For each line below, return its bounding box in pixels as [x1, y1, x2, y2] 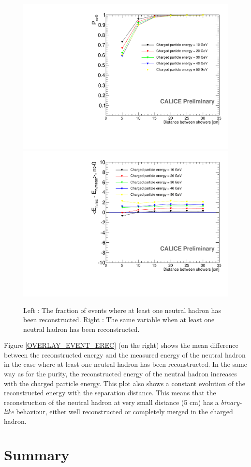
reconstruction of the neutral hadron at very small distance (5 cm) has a [4, 397, 219, 407]
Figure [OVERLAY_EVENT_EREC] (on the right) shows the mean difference [4, 340, 238, 350]
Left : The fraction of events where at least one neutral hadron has [23, 305, 221, 315]
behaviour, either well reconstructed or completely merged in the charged [16, 406, 233, 417]
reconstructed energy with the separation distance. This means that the [4, 388, 216, 398]
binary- [221, 397, 242, 407]
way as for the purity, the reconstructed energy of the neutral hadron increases [4, 369, 237, 379]
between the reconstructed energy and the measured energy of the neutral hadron [4, 349, 246, 359]
